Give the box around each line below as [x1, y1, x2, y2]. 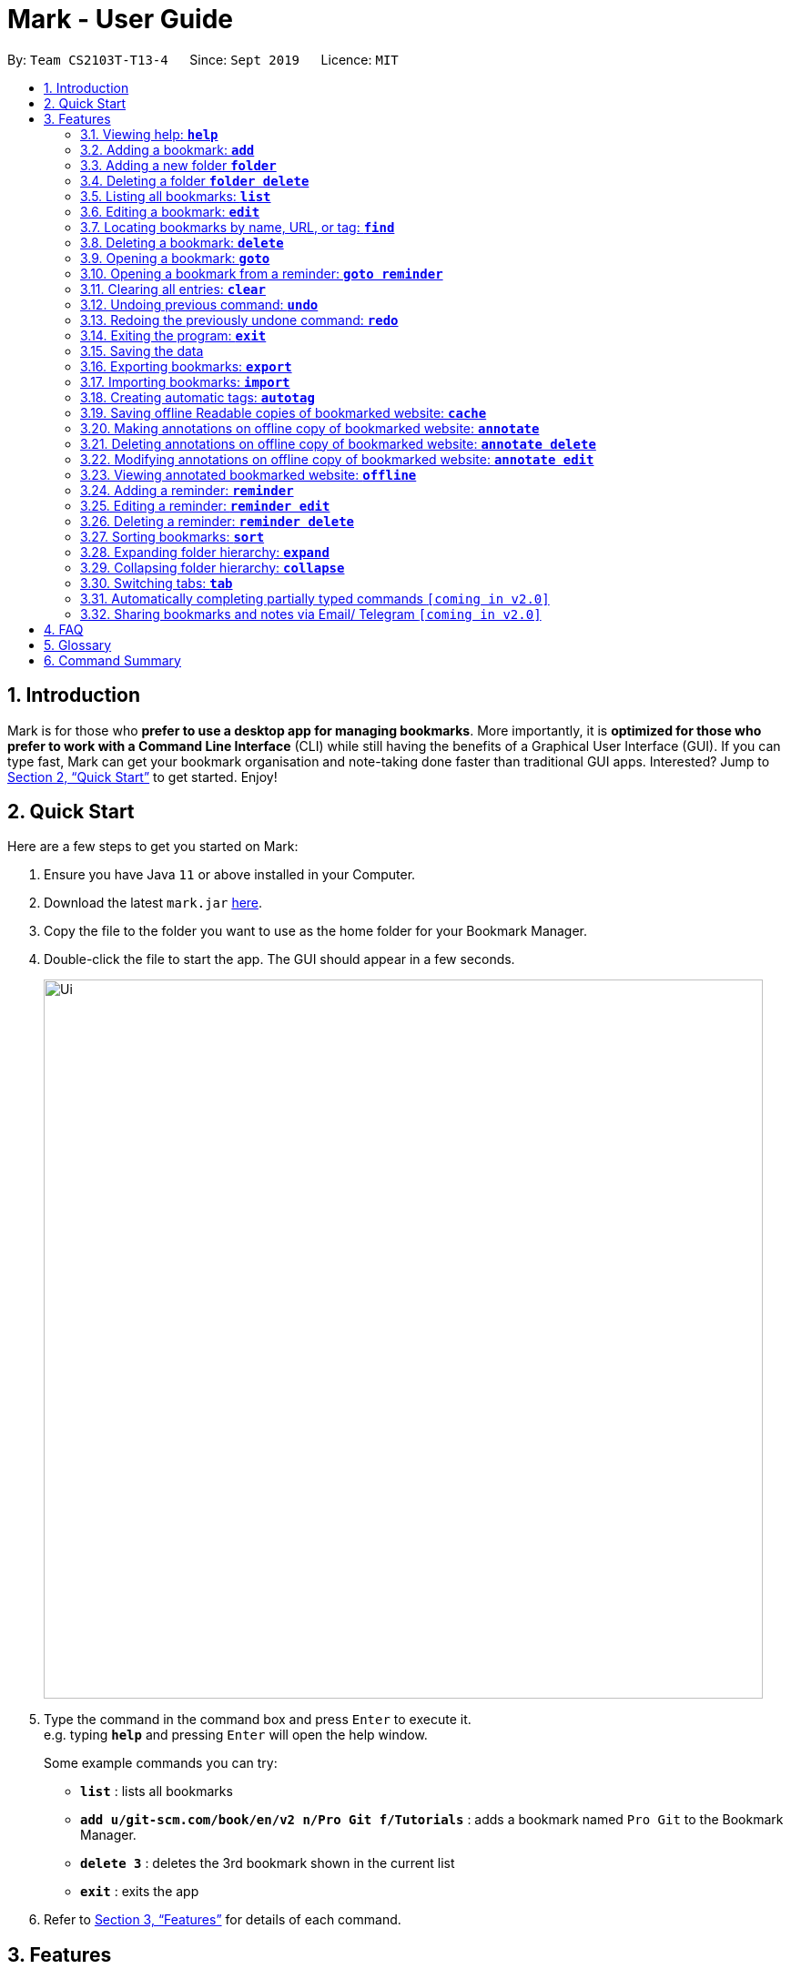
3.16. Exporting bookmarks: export [80, 358, 292, 374]
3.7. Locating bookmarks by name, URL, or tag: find [80, 218, 395, 235]
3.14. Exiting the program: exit [80, 327, 267, 343]
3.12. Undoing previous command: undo [80, 296, 319, 312]
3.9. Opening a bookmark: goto [80, 249, 270, 266]
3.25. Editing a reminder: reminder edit [80, 497, 330, 513]
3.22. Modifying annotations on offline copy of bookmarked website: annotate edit [80, 451, 594, 467]
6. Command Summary [44, 652, 181, 668]
